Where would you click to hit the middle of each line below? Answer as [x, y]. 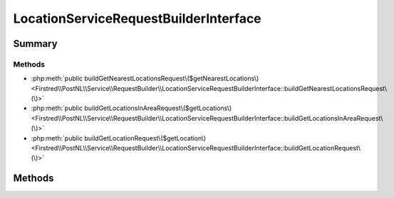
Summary [35, 44]
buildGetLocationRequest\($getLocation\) [145, 138]
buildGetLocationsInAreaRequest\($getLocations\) [158, 108]
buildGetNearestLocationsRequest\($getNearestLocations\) [172, 79]
